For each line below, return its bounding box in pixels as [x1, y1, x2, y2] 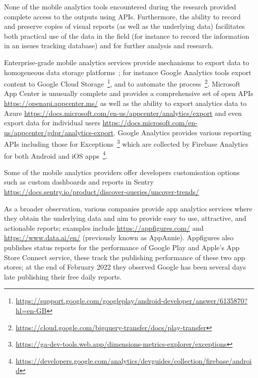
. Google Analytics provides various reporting [113, 127, 252, 137]
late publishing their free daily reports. [4, 271, 122, 282]
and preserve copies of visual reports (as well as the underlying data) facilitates [4, 21, 245, 31]
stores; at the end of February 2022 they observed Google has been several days [4, 262, 246, 272]
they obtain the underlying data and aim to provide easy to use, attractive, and [4, 213, 247, 223]
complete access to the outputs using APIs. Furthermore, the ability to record [4, 11, 241, 21]
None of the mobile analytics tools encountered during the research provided [4, 1, 236, 11]
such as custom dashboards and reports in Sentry [4, 177, 154, 187]
